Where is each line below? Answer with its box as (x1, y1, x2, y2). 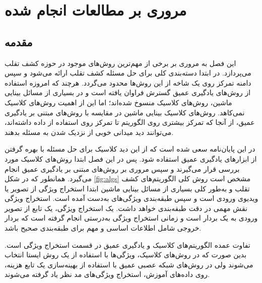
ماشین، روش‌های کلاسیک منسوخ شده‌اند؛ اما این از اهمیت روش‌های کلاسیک (5, 97, 232, 107)
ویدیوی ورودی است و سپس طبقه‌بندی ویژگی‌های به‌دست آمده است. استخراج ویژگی (5, 193, 258, 203)
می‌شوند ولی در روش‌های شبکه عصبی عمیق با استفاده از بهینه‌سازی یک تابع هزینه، (5, 259, 253, 269)
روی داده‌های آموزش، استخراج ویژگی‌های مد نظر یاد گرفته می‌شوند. (5, 269, 210, 279)
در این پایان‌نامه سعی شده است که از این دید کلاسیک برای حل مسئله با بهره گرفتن (5, 144, 255, 154)
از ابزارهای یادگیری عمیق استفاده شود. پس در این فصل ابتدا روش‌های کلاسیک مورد (5, 153, 257, 164)
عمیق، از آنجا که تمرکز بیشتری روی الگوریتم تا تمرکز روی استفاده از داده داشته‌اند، (5, 117, 255, 127)
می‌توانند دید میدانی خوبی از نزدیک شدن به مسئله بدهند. (5, 126, 174, 137)
